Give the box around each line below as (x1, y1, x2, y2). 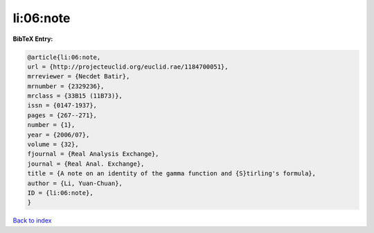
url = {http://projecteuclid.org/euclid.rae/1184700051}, (27, 62, 229, 71)
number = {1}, (27, 121, 75, 129)
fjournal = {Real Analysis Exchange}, (27, 150, 159, 158)
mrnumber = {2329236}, (27, 82, 105, 90)
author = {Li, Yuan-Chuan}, (27, 179, 123, 187)
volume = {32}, (27, 141, 79, 148)
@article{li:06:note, (27, 53, 101, 61)
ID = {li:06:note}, (27, 189, 93, 197)
